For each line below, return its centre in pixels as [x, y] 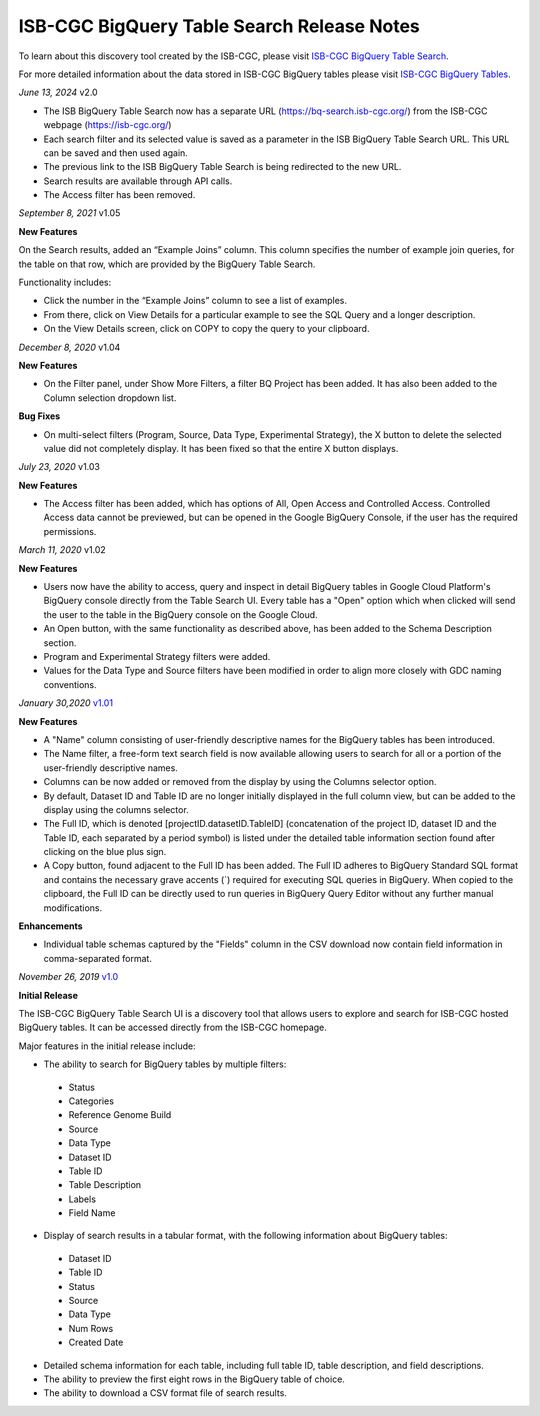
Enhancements [51, 926]
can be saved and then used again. [116, 152]
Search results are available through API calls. [138, 181]
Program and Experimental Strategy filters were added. [157, 656]
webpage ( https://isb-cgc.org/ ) [107, 125]
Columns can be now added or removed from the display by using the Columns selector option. [240, 782]
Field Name [92, 1213]
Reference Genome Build [120, 1115]
